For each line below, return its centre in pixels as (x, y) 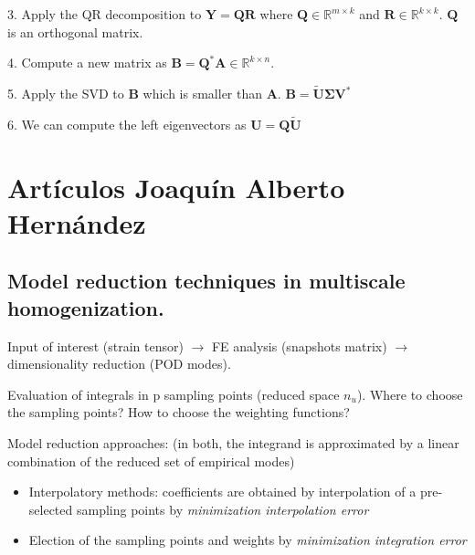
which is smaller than (203, 93)
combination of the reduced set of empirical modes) (151, 461)
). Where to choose (410, 394)
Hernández (77, 222)
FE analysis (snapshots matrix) (299, 346)
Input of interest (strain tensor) (95, 346)
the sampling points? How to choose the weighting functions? (179, 412)
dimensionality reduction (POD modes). (119, 364)
